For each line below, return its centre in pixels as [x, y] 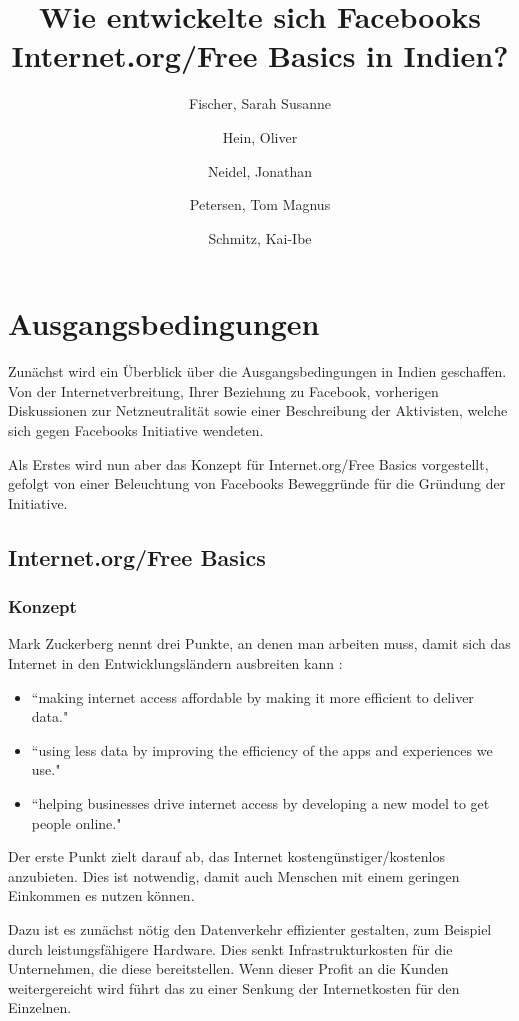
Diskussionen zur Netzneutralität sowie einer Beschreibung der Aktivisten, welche [258, 410]
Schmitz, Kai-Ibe [260, 237]
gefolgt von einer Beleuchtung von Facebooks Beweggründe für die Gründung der [257, 483]
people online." [76, 822]
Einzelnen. [40, 1007]
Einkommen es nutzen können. [101, 895]
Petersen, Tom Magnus [260, 204]
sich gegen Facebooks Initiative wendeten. [136, 430]
